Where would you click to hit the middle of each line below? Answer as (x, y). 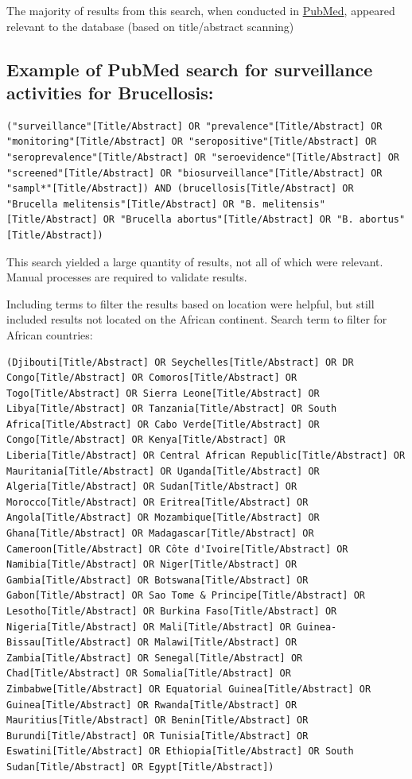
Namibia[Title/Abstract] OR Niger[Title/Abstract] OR (152, 565)
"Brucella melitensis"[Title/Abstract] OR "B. (132, 204)
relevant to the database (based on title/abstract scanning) (150, 26)
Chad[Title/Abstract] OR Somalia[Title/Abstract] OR (149, 674)
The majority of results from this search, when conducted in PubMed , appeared (201, 10)
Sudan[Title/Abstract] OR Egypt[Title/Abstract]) (140, 767)
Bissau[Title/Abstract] (69, 643)
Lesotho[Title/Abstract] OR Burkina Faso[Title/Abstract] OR (172, 611)
